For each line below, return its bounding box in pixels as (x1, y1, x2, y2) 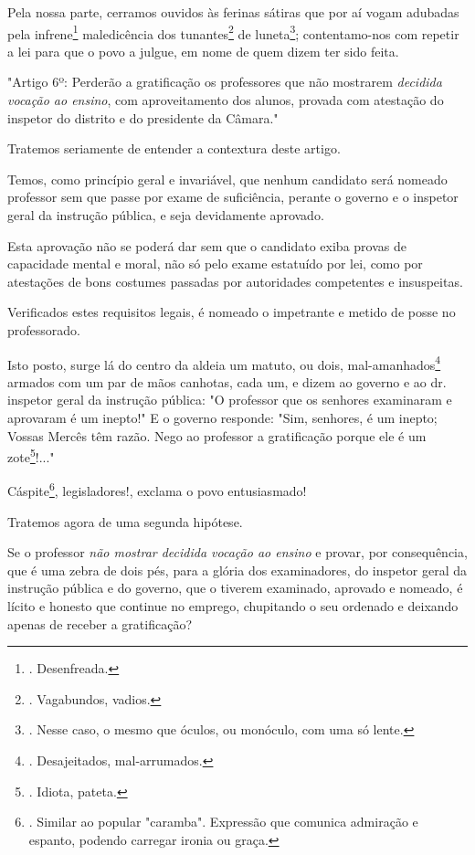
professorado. (7, 320, 80, 339)
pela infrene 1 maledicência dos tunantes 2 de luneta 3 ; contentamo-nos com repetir (7, 21, 459, 43)
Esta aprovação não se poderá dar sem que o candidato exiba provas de (7, 236, 406, 255)
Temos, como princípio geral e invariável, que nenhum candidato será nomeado (7, 169, 448, 188)
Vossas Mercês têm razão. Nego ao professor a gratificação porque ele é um (7, 426, 427, 445)
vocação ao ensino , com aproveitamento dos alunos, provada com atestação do (7, 90, 444, 110)
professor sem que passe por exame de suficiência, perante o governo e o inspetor (7, 187, 459, 206)
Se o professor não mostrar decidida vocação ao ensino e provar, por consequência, (7, 543, 468, 562)
